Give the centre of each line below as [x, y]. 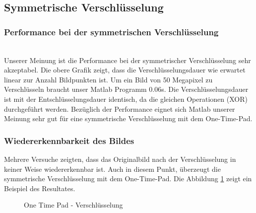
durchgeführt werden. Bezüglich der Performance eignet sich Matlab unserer [120, 108]
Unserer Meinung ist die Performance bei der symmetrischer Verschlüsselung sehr [128, 60]
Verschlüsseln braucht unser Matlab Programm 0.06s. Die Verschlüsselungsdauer [126, 89]
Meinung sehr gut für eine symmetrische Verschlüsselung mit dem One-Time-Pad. [128, 118]
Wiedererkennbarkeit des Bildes [69, 140]
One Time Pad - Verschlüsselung [73, 205]
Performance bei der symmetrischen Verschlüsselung [111, 32]
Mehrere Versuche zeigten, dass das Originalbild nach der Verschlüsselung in [120, 159]
